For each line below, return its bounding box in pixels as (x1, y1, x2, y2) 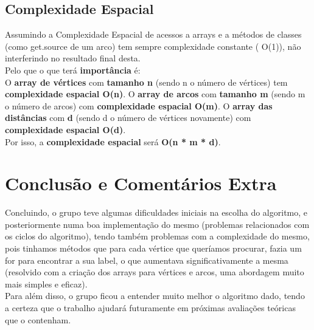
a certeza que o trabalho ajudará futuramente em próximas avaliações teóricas (5, 301, 296, 314)
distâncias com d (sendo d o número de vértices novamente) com (5, 111, 251, 124)
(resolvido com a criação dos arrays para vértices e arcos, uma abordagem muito (5, 266, 304, 278)
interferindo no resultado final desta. (5, 52, 141, 64)
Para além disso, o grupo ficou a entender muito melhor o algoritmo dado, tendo (5, 289, 305, 302)
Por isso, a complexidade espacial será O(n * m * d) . (5, 135, 221, 148)
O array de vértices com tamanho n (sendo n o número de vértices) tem (5, 75, 288, 88)
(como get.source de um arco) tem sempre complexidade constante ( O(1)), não (5, 40, 301, 52)
